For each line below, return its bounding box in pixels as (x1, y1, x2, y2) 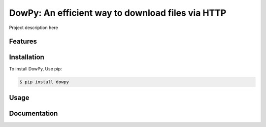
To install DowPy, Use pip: (9, 66, 62, 72)
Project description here (9, 25, 59, 31)
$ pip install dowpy (19, 79, 69, 85)
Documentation (9, 109, 58, 118)
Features (9, 37, 37, 46)
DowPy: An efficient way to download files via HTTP (9, 7, 227, 18)
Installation (9, 53, 44, 62)
